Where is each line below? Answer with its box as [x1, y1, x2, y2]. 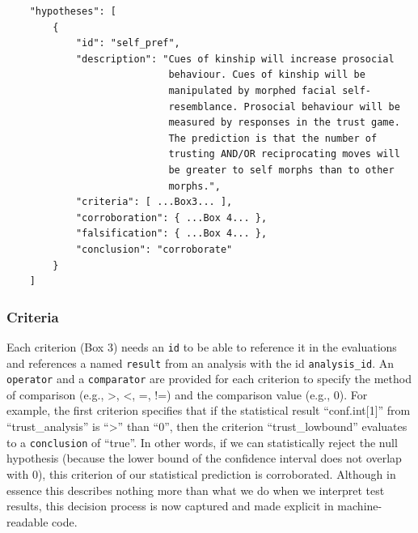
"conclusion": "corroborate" [75, 243, 233, 255]
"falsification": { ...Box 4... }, [75, 228, 268, 240]
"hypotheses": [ [29, 6, 117, 17]
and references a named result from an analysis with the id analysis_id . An [6, 354, 395, 371]
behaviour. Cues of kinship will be [168, 69, 365, 81]
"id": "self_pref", [75, 37, 180, 49]
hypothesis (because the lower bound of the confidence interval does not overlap [6, 450, 402, 467]
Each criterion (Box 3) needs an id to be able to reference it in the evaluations [6, 338, 397, 355]
